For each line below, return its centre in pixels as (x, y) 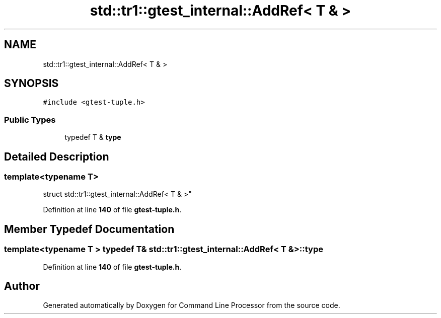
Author (22, 286)
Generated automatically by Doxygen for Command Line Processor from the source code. (192, 305)
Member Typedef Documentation (89, 229)
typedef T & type (93, 137)
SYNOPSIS (31, 84)
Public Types (30, 120)
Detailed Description (57, 156)
